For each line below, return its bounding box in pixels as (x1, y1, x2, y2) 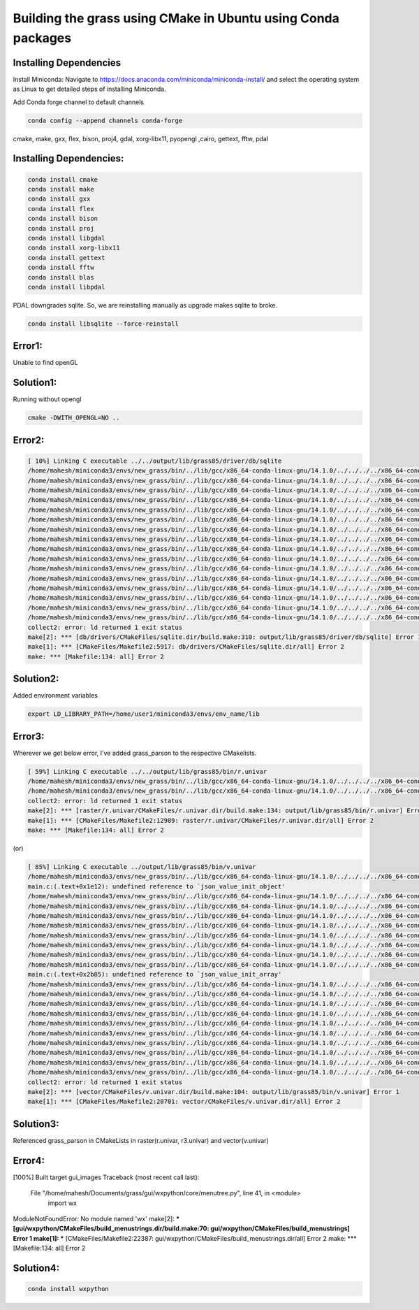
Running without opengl (13, 395, 82, 403)
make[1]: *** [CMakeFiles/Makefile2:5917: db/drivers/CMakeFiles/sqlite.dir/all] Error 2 (27, 643, 345, 651)
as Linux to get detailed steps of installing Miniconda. (13, 85, 167, 94)
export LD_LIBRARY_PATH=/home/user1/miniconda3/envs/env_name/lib (27, 710, 260, 718)
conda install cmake (27, 175, 98, 183)
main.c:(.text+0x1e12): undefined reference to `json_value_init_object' (27, 882, 286, 891)
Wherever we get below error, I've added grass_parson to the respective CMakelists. (13, 749, 257, 757)
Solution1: (13, 377, 57, 389)
